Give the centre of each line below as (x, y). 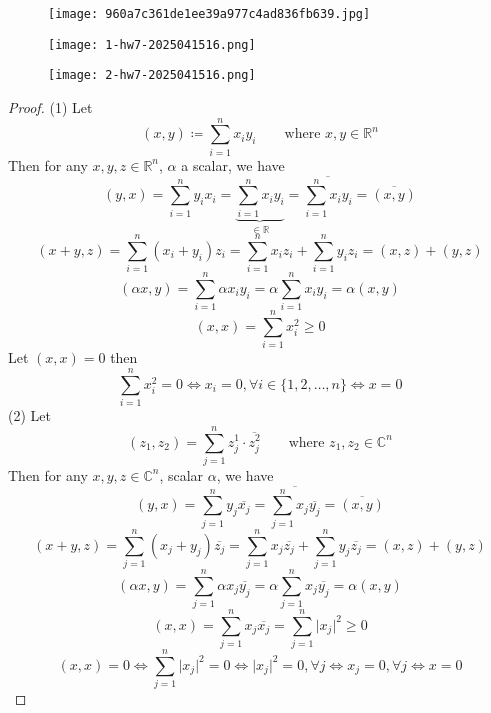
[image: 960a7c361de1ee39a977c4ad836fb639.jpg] (209, 14)
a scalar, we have (233, 164)
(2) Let (29, 415)
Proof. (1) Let (50, 106)
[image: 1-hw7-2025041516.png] (152, 44)
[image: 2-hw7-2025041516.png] (152, 75)
